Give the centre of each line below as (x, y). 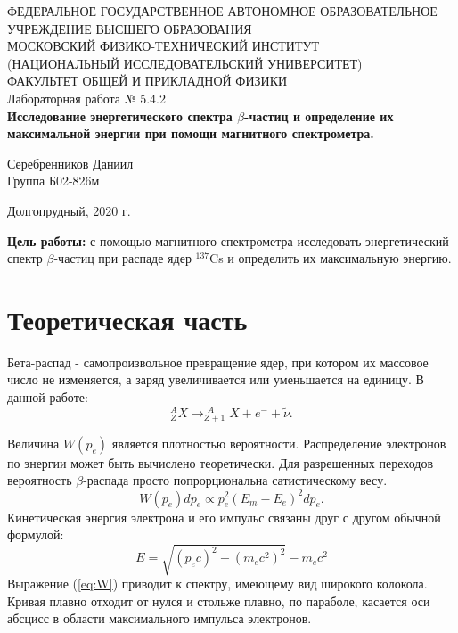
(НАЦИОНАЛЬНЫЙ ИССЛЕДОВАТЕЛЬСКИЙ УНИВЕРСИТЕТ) (185, 63)
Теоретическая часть (127, 319)
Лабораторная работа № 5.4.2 (87, 98)
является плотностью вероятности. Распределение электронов (279, 443)
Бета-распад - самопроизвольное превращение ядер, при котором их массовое (218, 362)
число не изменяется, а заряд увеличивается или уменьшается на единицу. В (216, 379)
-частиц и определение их (319, 115)
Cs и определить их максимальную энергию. (331, 258)
